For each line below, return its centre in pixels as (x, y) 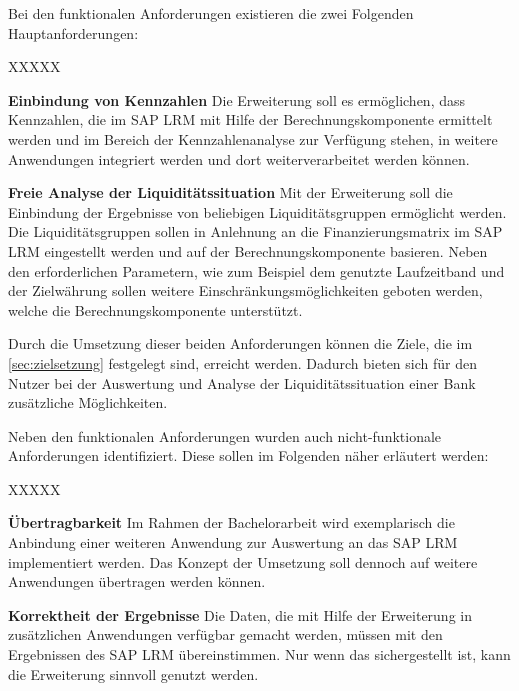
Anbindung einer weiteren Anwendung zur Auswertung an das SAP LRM (233, 542)
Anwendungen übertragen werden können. (137, 581)
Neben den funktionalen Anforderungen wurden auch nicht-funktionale (225, 435)
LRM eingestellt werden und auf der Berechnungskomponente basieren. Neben (248, 250)
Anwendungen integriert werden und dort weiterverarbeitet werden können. (239, 158)
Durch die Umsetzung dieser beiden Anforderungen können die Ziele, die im (240, 343)
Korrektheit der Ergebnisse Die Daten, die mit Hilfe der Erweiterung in (240, 614)
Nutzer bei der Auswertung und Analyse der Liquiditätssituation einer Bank (242, 382)
